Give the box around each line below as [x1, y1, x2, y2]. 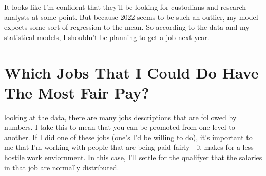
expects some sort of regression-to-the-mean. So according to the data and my [4, 22, 250, 32]
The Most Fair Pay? [4, 82, 149, 103]
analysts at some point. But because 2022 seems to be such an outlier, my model [4, 11, 258, 22]
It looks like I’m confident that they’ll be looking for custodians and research [4, 2, 246, 12]
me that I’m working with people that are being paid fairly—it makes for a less [4, 142, 254, 152]
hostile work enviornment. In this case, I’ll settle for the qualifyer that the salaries [4, 152, 262, 163]
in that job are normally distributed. [4, 162, 119, 172]
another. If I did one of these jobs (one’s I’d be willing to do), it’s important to [4, 131, 253, 142]
